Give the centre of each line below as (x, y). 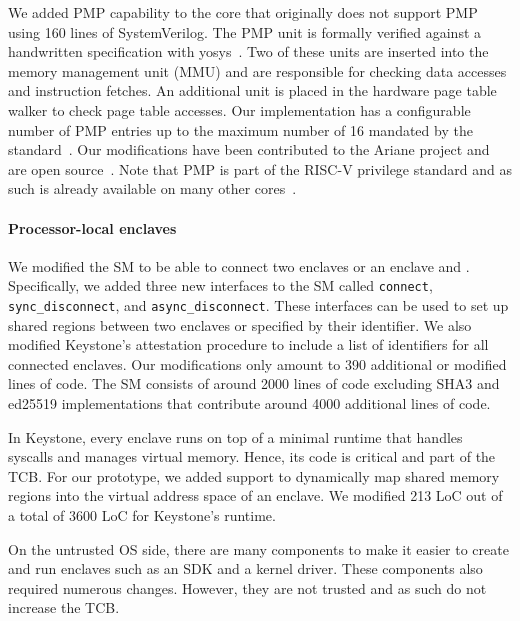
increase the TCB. (64, 607)
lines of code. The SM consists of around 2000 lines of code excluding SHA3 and (254, 383)
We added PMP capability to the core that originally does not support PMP (243, 12)
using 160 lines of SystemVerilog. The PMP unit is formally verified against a (245, 31)
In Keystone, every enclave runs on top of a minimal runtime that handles (235, 436)
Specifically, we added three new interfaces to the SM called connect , (220, 285)
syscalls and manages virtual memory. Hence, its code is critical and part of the (252, 456)
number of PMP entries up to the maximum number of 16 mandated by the (240, 129)
